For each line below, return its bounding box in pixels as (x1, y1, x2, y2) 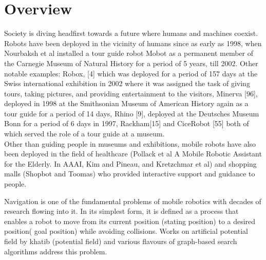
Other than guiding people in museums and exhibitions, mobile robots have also (4, 138, 256, 149)
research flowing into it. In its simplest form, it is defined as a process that (4, 206, 239, 216)
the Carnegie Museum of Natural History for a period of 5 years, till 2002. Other (4, 57, 258, 68)
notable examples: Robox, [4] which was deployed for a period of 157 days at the (4, 68, 258, 78)
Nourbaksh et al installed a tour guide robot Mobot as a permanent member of (4, 48, 254, 58)
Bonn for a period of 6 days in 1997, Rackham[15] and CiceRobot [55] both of (4, 118, 249, 129)
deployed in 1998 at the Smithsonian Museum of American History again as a (4, 98, 249, 109)
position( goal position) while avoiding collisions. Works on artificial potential (4, 226, 248, 236)
